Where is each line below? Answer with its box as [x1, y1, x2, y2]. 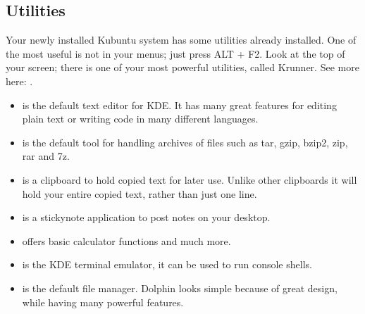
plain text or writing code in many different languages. [22, 111, 259, 126]
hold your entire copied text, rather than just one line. [22, 186, 257, 201]
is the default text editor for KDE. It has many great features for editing [22, 97, 337, 112]
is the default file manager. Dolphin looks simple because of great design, [22, 280, 338, 295]
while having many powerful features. [22, 294, 184, 309]
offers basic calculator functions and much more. [22, 233, 231, 248]
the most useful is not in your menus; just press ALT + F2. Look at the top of [6, 46, 345, 61]
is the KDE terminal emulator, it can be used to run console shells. [22, 257, 312, 272]
